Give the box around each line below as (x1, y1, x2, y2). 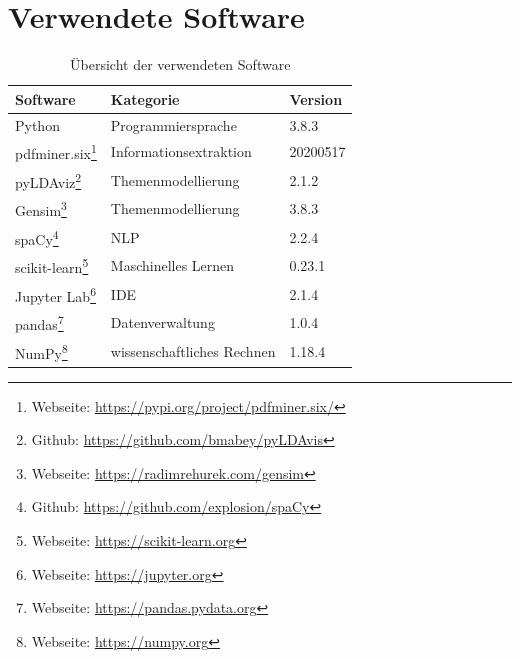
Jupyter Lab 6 (15, 282, 96, 306)
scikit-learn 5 (15, 254, 89, 278)
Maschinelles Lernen (110, 255, 235, 276)
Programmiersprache (110, 114, 237, 135)
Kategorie (110, 88, 180, 109)
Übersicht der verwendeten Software (70, 54, 291, 75)
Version (289, 88, 343, 109)
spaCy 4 (15, 225, 59, 249)
